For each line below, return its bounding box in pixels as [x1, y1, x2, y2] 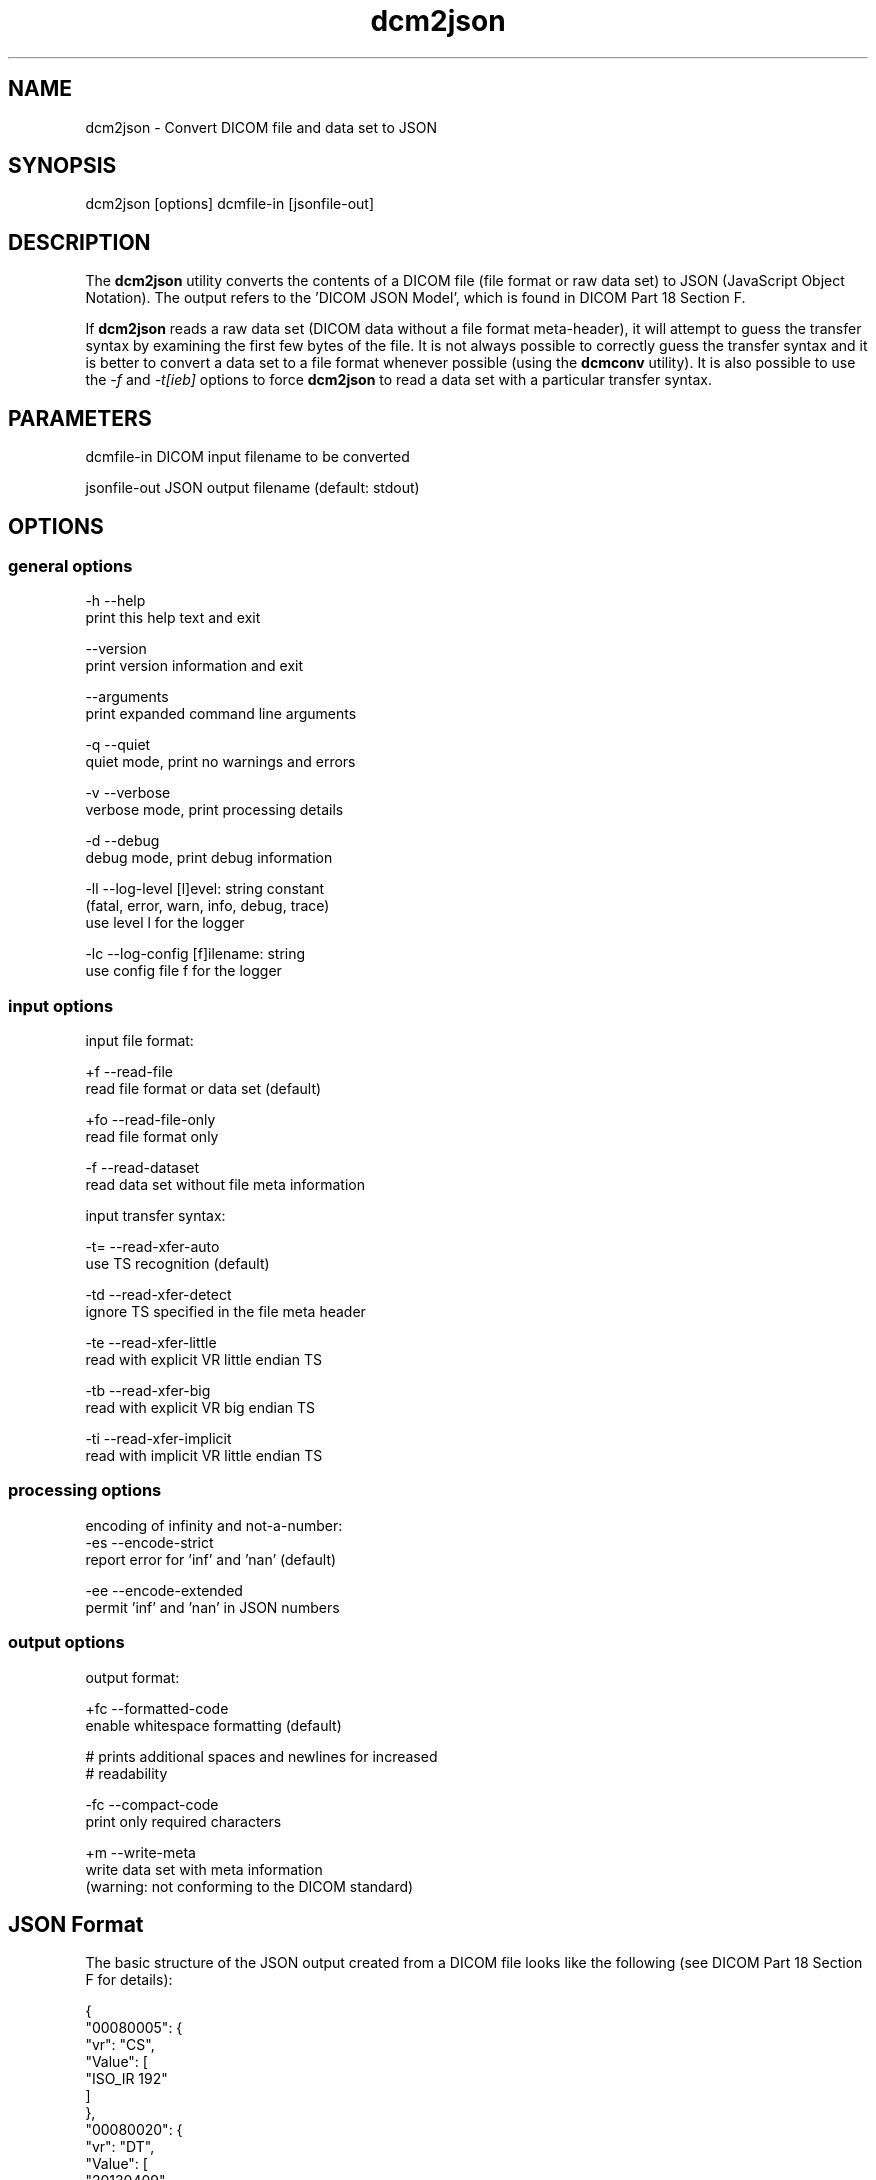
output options [8, 1632, 125, 1653]
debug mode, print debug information [85, 849, 333, 867]
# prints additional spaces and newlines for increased [85, 1747, 438, 1765]
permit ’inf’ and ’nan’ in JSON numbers [85, 1598, 340, 1616]
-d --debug [85, 832, 160, 850]
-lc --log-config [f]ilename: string [85, 945, 306, 963]
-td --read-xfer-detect [85, 1286, 232, 1304]
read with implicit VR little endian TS [85, 1447, 323, 1465]
